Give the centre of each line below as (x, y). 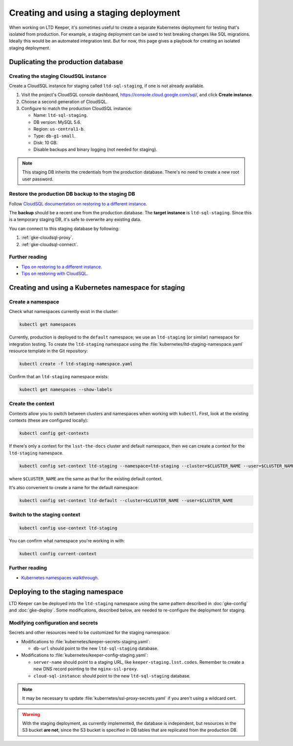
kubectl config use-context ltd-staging (68, 528)
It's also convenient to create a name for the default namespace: (74, 487)
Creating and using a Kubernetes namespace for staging (97, 288)
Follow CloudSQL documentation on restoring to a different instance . (78, 203)
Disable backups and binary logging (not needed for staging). (95, 150)
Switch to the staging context (45, 515)
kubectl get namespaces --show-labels (66, 390)
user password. (38, 179)
